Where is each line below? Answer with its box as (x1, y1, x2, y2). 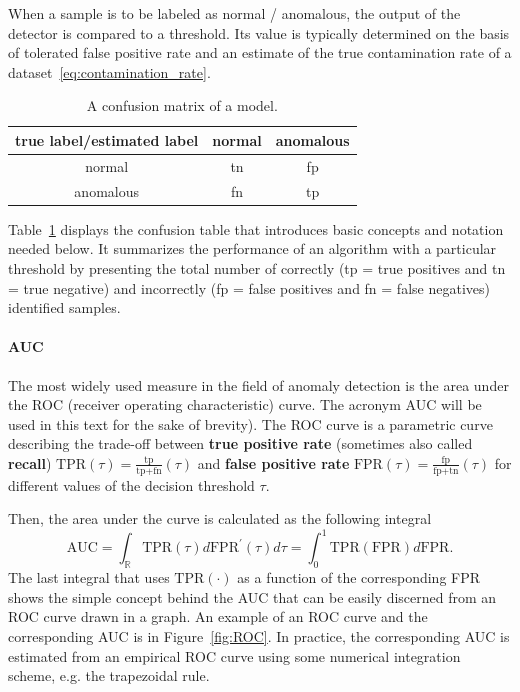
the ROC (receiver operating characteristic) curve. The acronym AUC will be (8, 394, 482, 415)
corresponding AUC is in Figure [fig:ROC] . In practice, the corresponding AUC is (8, 625, 510, 646)
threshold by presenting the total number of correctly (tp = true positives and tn (8, 257, 506, 278)
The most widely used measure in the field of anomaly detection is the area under (8, 374, 509, 395)
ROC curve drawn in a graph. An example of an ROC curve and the (8, 606, 428, 627)
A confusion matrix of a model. (86, 95, 278, 116)
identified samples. (8, 297, 121, 318)
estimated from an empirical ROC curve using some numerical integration (8, 645, 461, 666)
